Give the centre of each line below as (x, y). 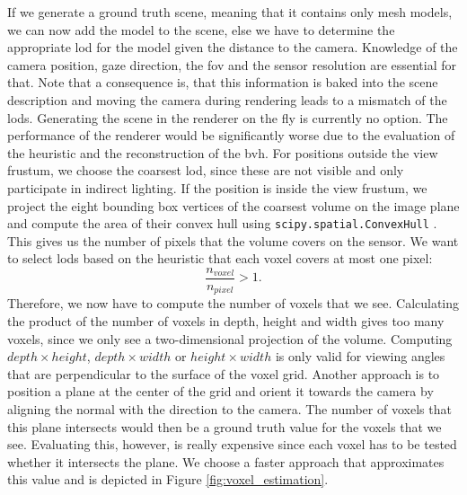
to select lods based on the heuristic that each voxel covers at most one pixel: (220, 258)
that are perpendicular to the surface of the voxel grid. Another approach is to (224, 373)
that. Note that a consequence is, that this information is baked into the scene (223, 82)
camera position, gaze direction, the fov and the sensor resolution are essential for (232, 64)
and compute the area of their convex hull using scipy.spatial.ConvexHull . (222, 223)
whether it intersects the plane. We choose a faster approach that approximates (226, 461)
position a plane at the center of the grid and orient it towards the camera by (220, 391)
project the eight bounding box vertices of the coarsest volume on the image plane (233, 205)
